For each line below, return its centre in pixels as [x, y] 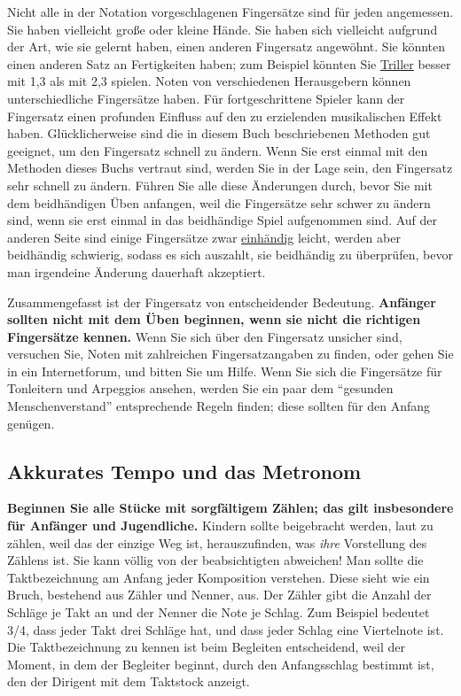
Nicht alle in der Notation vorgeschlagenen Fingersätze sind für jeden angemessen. [230, 12]
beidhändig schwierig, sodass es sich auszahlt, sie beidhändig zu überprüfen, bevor [230, 255]
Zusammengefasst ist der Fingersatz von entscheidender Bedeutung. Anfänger [222, 302]
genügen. [31, 423]
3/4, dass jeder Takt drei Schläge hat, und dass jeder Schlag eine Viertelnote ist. [226, 629]
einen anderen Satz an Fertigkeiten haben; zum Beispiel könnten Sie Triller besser [229, 63]
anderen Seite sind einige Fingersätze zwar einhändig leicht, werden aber [204, 237]
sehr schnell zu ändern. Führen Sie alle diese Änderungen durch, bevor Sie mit [220, 185]
